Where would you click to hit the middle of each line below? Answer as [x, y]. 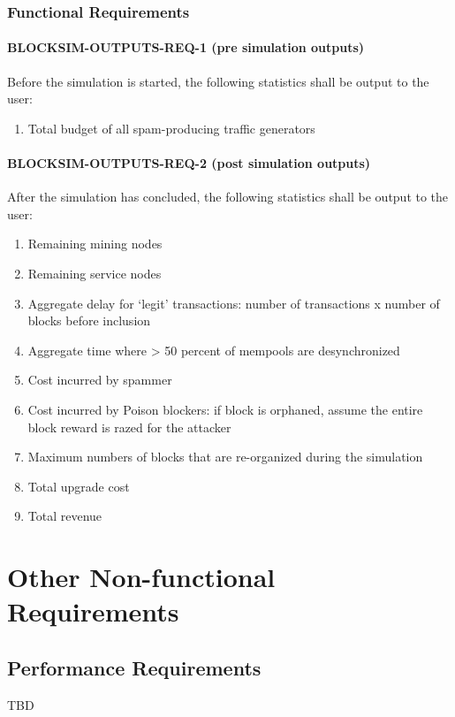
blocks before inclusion [89, 320]
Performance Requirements [134, 667]
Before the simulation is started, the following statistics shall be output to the [218, 81]
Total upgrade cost [79, 486]
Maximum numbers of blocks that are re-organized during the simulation [225, 457]
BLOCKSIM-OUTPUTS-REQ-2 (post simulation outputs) [189, 163]
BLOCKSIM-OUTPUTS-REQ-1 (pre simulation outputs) [186, 47]
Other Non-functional [141, 577]
